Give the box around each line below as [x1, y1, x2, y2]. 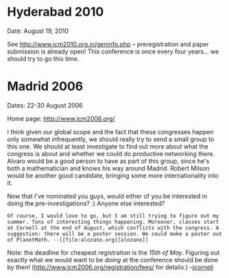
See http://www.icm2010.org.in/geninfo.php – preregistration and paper [7, 40, 209, 48]
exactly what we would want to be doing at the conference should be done [7, 255, 218, 264]
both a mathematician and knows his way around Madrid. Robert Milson [7, 164, 210, 172]
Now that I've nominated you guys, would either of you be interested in [7, 192, 208, 200]
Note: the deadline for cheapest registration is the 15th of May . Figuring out [7, 248, 220, 257]
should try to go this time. [7, 54, 80, 62]
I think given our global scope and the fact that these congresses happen [7, 127, 214, 136]
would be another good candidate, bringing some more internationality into [7, 171, 219, 179]
